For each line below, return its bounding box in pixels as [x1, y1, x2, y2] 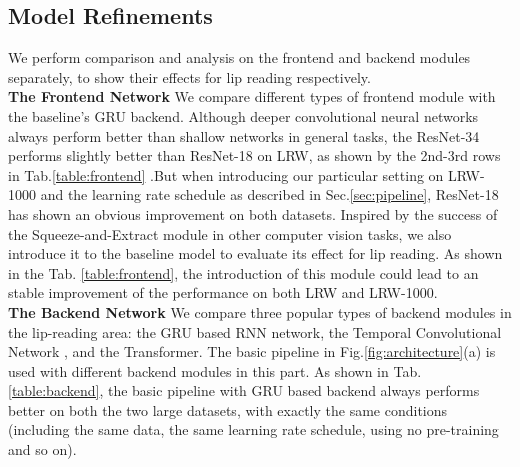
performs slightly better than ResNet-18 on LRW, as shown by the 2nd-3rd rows [8, 145, 501, 166]
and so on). [8, 439, 77, 460]
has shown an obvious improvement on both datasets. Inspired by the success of [8, 203, 498, 224]
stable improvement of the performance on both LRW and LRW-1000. [8, 282, 438, 303]
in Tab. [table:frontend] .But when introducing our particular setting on [8, 164, 444, 185]
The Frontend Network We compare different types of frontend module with [8, 86, 496, 107]
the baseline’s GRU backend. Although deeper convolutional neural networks [8, 105, 479, 126]
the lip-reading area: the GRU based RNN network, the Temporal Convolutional [8, 321, 502, 342]
